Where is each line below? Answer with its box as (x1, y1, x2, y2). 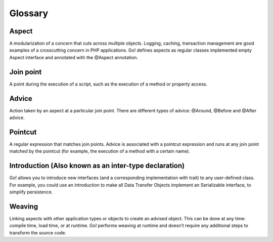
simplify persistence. (9, 189, 53, 195)
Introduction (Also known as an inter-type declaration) (9, 162, 185, 170)
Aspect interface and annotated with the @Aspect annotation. (9, 54, 139, 60)
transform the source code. (9, 229, 67, 235)
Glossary (9, 8, 49, 19)
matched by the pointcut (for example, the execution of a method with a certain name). (9, 148, 191, 154)
